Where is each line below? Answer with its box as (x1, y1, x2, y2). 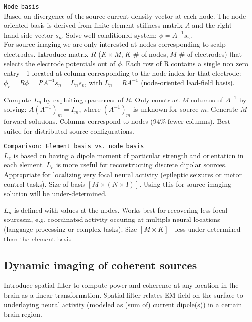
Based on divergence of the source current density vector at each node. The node (4, 10, 246, 20)
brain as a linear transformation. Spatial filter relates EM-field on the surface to (4, 289, 243, 300)
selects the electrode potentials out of (4, 58, 116, 68)
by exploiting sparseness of (43, 94, 124, 104)
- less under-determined (170, 224, 241, 234)
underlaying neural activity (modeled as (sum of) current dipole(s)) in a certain (4, 299, 242, 309)
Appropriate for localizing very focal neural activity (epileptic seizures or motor (4, 169, 242, 180)
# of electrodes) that (179, 49, 242, 59)
